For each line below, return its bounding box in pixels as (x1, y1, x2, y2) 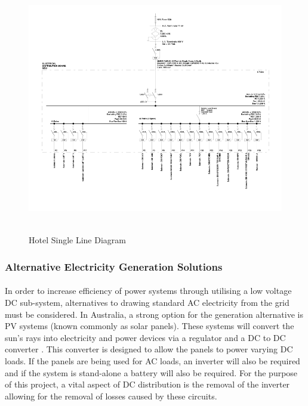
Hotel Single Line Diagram (29, 234, 126, 246)
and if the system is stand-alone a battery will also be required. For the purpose (5, 366, 298, 379)
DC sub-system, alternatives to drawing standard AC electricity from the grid (5, 296, 289, 308)
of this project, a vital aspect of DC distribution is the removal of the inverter (5, 378, 290, 390)
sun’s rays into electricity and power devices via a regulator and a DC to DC (5, 331, 286, 343)
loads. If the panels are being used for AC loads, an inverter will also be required (5, 354, 300, 367)
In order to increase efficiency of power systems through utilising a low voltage (5, 284, 292, 297)
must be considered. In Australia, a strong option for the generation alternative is (5, 308, 303, 320)
